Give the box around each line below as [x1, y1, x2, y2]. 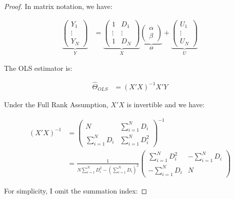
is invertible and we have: [126, 99, 204, 109]
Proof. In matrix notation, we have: [4, 1, 112, 11]
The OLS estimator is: [4, 63, 72, 73]
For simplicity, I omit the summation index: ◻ [4, 185, 147, 196]
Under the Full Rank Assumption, [4, 99, 108, 109]
